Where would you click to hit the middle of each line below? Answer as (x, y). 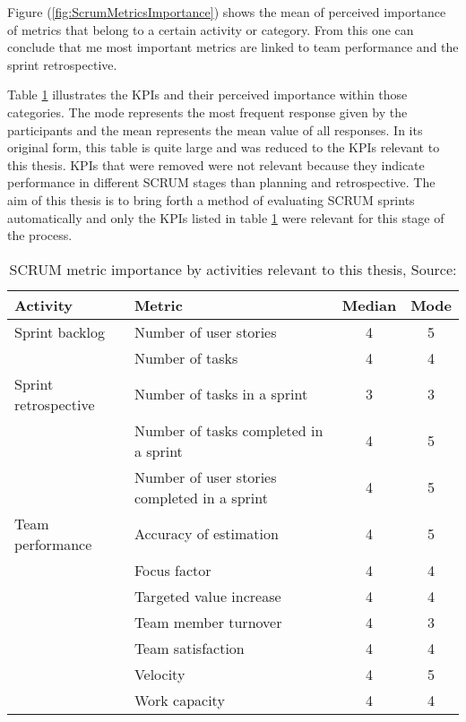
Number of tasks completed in (229, 430)
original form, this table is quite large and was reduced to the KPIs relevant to (224, 147)
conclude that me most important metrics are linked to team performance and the (233, 47)
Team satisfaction (189, 648)
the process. (40, 235)
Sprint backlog (60, 331)
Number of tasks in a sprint (221, 394)
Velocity (160, 674)
